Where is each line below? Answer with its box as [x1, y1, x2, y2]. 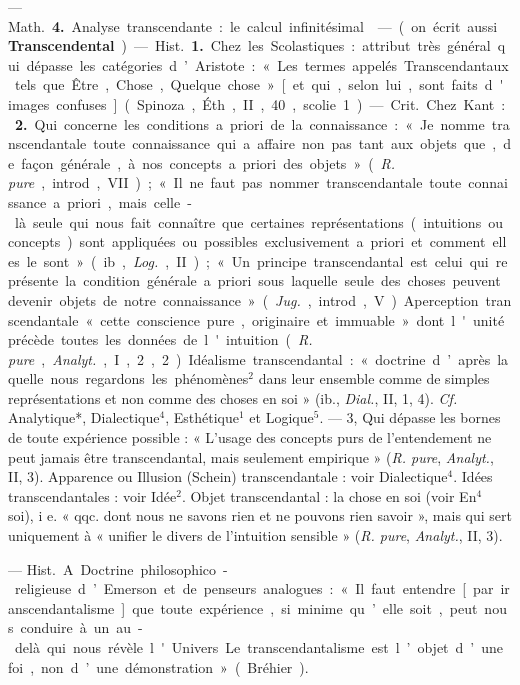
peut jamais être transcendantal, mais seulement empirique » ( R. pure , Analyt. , [8, 446, 494, 467]
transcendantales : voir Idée [8, 485, 177, 506]
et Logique [249, 407, 314, 428]
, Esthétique [165, 407, 239, 428]
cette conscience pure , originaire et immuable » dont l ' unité [100, 309, 505, 330]
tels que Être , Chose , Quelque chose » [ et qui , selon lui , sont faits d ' [14, 74, 504, 95]
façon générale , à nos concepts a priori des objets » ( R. [21, 152, 396, 173]
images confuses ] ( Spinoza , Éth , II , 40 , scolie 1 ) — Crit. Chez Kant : [8, 93, 506, 114]
